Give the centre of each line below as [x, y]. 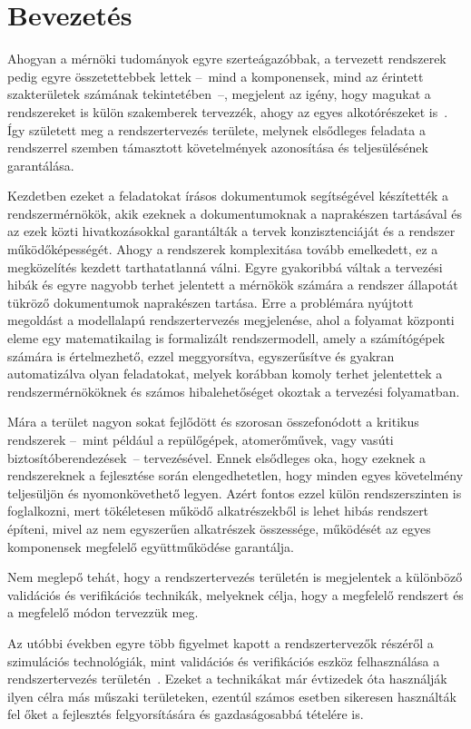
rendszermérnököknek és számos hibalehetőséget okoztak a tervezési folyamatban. [234, 391]
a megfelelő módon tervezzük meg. [103, 612]
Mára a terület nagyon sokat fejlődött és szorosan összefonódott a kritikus [213, 422]
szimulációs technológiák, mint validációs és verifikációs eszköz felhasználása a [224, 660]
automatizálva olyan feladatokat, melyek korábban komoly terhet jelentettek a [225, 374]
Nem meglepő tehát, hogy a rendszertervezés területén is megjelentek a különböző [235, 577]
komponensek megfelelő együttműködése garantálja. [151, 546]
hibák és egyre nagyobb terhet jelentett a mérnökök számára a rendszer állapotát [233, 285]
